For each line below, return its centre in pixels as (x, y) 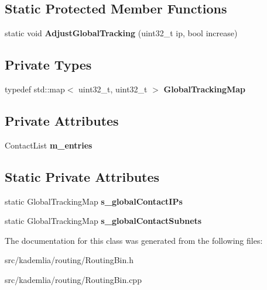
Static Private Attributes (82, 176)
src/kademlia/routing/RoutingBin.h (69, 260)
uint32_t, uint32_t (113, 89)
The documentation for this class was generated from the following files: (134, 240)
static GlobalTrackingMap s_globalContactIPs (94, 201)
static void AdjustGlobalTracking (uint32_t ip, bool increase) (121, 33)
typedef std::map (35, 89)
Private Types (48, 65)
